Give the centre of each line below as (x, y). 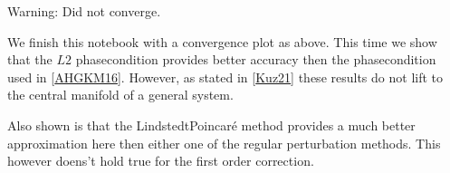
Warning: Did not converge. (84, 11)
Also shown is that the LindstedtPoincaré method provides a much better (211, 125)
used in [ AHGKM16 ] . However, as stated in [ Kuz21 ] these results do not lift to (225, 77)
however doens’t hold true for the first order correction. (161, 161)
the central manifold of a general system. (120, 95)
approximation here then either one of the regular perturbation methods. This (224, 143)
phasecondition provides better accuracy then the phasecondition (256, 59)
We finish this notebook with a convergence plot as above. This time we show (222, 41)
